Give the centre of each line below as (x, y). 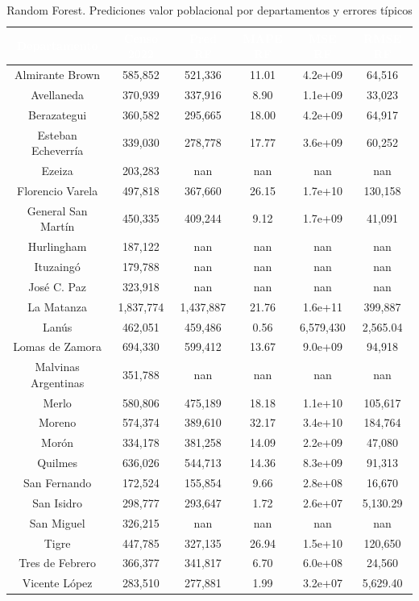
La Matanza (57, 306)
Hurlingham (57, 246)
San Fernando (57, 482)
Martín (57, 226)
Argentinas (58, 382)
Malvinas (57, 367)
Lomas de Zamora (58, 346)
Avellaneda (57, 94)
